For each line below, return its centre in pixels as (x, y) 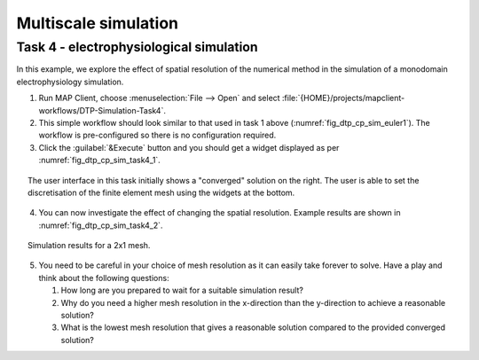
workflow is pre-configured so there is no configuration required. (157, 135)
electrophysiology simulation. (70, 82)
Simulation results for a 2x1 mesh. (89, 246)
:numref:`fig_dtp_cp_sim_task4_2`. (101, 225)
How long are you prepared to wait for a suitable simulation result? (182, 290)
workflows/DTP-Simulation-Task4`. (102, 110)
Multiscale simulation (98, 23)
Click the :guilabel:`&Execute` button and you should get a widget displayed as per (189, 147)
